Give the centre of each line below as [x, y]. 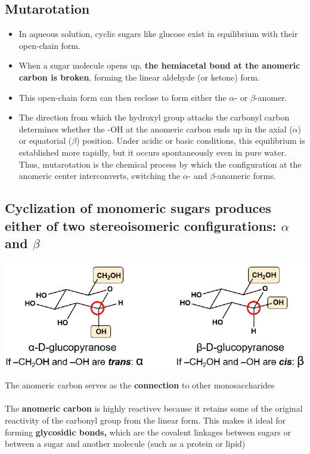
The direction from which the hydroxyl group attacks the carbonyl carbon [154, 117]
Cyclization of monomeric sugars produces [138, 208]
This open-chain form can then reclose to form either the [123, 97]
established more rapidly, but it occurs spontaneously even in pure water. [153, 152]
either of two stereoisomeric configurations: [141, 225]
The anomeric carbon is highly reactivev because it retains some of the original [154, 408]
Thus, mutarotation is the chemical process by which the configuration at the [160, 164]
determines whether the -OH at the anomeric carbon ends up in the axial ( [156, 129]
